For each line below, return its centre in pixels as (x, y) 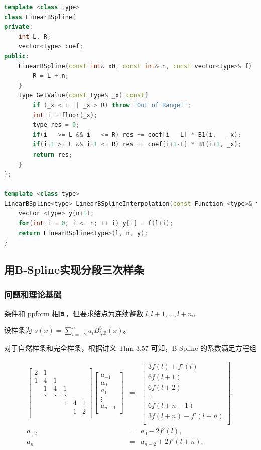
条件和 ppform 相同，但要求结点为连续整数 (74, 313)
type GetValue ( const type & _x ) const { (83, 96)
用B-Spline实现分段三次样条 (74, 270)
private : (19, 27)
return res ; (53, 154)
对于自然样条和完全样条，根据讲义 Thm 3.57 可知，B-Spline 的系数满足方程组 (130, 348)
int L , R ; (35, 36)
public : (17, 56)
